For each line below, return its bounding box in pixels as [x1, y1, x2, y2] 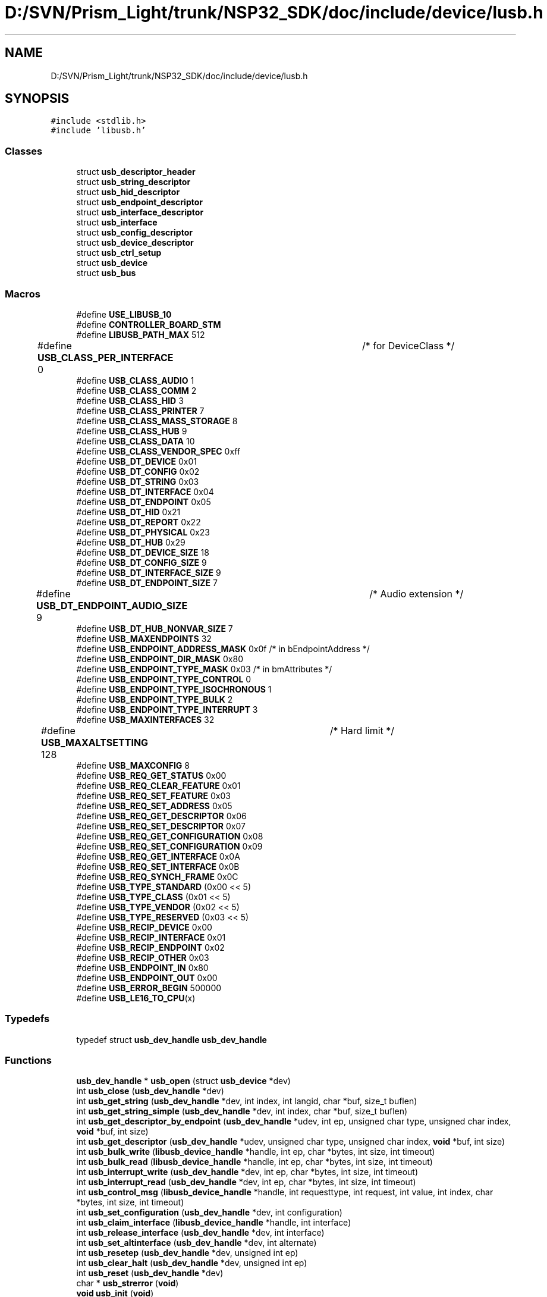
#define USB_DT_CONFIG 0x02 [76, 466, 200, 477]
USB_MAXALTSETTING [41, 736, 149, 748]
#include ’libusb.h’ [51, 126, 146, 136]
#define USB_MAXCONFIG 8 [76, 760, 190, 770]
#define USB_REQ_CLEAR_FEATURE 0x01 [76, 780, 241, 791]
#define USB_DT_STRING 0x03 [76, 476, 199, 487]
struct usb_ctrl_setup [76, 248, 162, 258]
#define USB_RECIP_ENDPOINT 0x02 [76, 942, 225, 953]
